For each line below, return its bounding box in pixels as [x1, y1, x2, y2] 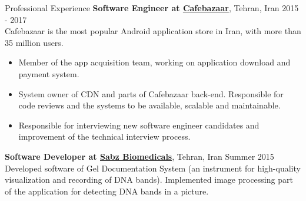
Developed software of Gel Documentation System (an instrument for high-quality [5, 162, 301, 174]
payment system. [18, 67, 79, 80]
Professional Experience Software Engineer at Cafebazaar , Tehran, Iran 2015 [5, 2, 299, 14]
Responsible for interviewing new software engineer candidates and [18, 118, 260, 131]
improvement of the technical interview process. [18, 130, 191, 143]
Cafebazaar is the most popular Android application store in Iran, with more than [5, 25, 301, 37]
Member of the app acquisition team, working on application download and [18, 56, 291, 68]
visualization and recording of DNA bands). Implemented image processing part [5, 173, 293, 186]
